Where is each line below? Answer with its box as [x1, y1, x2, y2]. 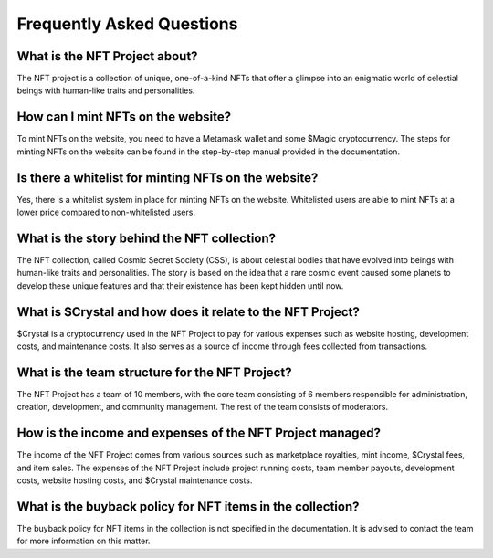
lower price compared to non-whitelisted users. [16, 206, 196, 218]
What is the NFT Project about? [16, 48, 198, 64]
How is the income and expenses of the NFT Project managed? [16, 426, 382, 441]
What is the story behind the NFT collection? [16, 230, 277, 246]
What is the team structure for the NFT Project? [16, 364, 292, 380]
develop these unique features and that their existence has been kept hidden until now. [16, 279, 344, 291]
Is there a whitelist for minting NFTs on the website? [16, 170, 319, 185]
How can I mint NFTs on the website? [16, 110, 232, 125]
